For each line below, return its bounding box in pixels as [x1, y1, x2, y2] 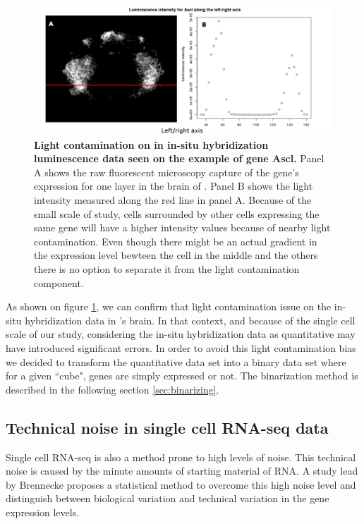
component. [34, 275, 84, 290]
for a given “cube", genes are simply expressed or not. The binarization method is [6, 368, 358, 383]
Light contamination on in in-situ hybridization [34, 137, 269, 152]
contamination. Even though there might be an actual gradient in [34, 233, 317, 248]
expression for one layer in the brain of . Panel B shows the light [34, 178, 313, 193]
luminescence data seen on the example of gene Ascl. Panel [34, 151, 324, 166]
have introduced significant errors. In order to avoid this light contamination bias [6, 340, 356, 355]
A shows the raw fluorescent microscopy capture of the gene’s [34, 164, 299, 179]
